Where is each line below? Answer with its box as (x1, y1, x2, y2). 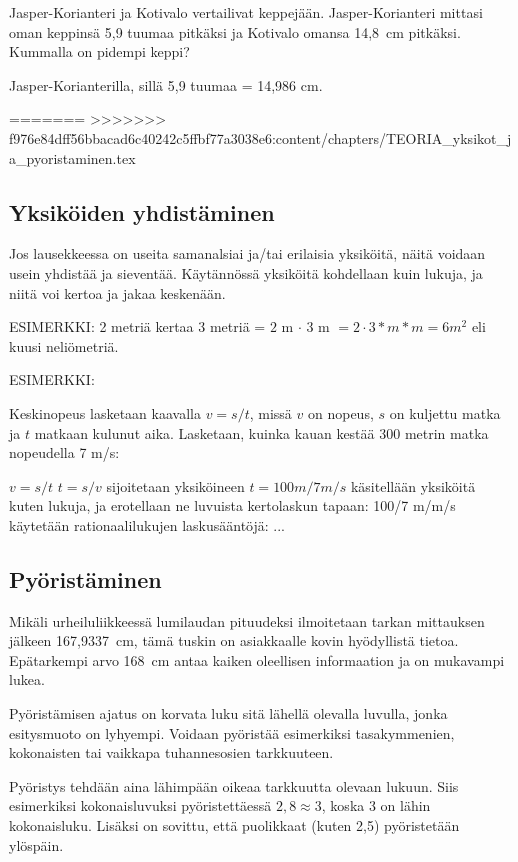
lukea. (9, 669, 45, 690)
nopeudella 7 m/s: (9, 442, 120, 463)
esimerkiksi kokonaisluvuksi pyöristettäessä (9, 795, 272, 816)
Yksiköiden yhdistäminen (9, 196, 275, 227)
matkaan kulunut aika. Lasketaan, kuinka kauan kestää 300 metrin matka (34, 422, 489, 443)
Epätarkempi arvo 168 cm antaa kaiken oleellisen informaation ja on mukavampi (9, 649, 505, 670)
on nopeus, (307, 402, 374, 423)
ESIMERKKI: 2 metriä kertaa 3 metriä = (9, 316, 266, 337)
